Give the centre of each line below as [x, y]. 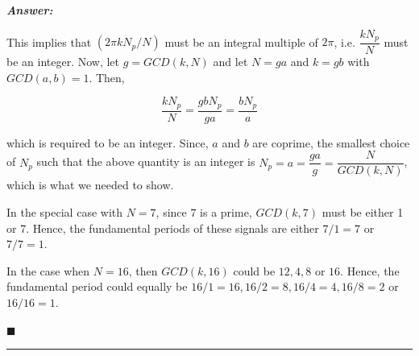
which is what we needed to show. [90, 185]
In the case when [48, 270]
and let [230, 62]
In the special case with [65, 212]
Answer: [30, 10]
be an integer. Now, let [63, 62]
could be [254, 270]
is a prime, [226, 212]
